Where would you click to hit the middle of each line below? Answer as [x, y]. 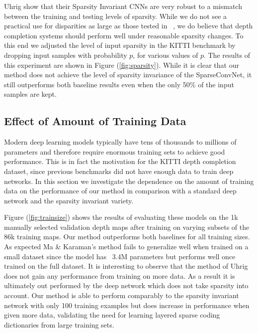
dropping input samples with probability [66, 55]
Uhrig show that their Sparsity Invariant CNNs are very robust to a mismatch [123, 6]
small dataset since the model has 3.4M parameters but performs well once [120, 256]
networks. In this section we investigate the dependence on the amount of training [129, 181]
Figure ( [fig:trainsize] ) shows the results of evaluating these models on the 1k [121, 217]
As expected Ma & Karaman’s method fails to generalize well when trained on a [126, 247]
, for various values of [166, 55]
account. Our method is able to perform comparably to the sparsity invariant [122, 295]
